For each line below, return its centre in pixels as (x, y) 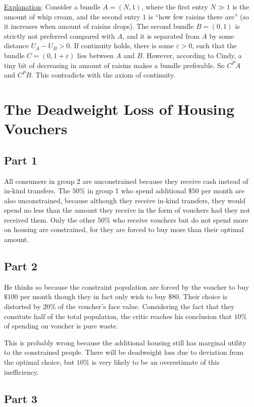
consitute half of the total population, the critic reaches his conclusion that (118, 316)
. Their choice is (203, 296)
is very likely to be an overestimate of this (156, 362)
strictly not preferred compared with (60, 36)
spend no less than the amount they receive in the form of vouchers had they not (127, 210)
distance (16, 45)
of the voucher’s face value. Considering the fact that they (146, 306)
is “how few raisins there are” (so (199, 16)
